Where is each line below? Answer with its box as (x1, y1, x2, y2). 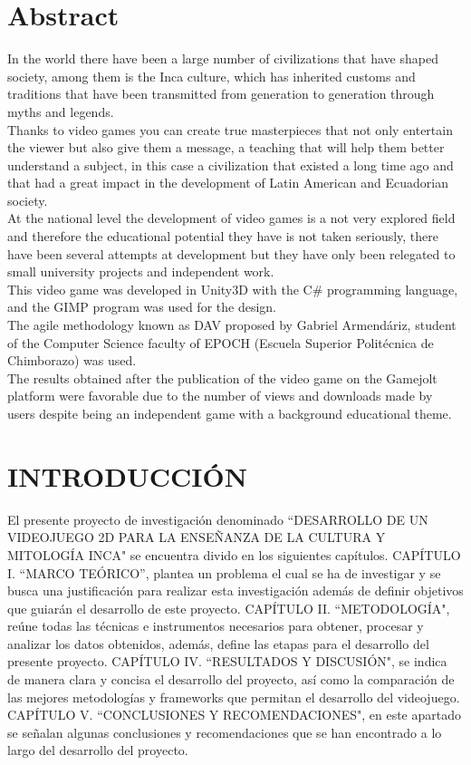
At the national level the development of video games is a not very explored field (7, 208, 456, 228)
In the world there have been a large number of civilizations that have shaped (7, 49, 438, 68)
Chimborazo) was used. (7, 351, 137, 370)
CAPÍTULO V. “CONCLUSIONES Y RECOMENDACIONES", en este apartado (7, 705, 462, 724)
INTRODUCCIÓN (7, 457, 247, 494)
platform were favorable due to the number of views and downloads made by (7, 386, 433, 405)
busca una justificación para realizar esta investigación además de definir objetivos (7, 581, 464, 600)
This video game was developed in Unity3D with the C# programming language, (7, 279, 458, 298)
